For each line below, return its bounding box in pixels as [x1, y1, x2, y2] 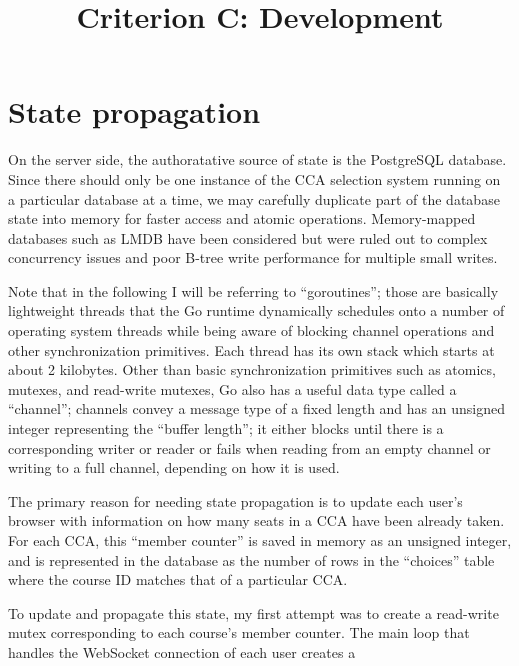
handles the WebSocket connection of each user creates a [8, 641, 356, 662]
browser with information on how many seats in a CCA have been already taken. [8, 510, 505, 531]
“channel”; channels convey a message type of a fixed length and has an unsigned [8, 398, 505, 419]
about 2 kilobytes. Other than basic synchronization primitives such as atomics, [8, 359, 496, 380]
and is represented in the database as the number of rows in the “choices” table [8, 549, 495, 570]
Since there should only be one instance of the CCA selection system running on [8, 168, 501, 189]
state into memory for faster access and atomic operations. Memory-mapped [8, 208, 476, 229]
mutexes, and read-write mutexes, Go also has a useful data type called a [8, 378, 457, 399]
